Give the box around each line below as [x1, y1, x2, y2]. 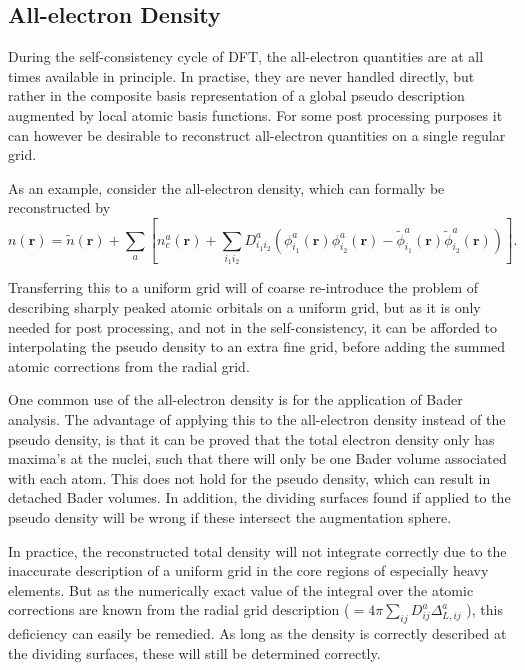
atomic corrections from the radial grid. [8, 355, 250, 376]
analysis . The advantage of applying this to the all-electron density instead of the [8, 408, 506, 429]
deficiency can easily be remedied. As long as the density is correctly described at [8, 623, 507, 644]
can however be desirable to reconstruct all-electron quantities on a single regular [8, 124, 506, 145]
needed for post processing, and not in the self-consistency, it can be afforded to [8, 316, 498, 337]
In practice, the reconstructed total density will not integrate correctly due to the [8, 540, 507, 561]
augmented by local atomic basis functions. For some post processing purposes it [8, 104, 503, 125]
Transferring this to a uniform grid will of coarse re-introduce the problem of [8, 277, 479, 298]
